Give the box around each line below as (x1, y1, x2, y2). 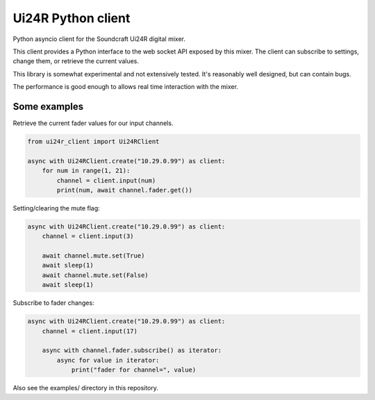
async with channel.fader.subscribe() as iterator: (42, 347, 222, 354)
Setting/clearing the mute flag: (12, 203, 100, 212)
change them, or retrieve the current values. (12, 57, 139, 65)
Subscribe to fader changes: (12, 299, 94, 307)
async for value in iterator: (56, 356, 160, 364)
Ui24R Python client (12, 10, 131, 26)
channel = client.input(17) (42, 327, 138, 335)
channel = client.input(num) (56, 176, 156, 184)
